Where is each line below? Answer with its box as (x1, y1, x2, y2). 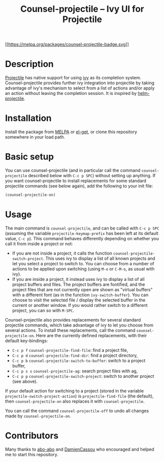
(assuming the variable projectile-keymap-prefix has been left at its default (5, 230, 159, 236)
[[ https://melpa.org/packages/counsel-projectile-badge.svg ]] (5, 42, 129, 47)
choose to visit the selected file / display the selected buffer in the (12, 297, 146, 303)
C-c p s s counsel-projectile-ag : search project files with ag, (12, 368, 138, 374)
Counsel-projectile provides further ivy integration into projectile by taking (5, 80, 155, 86)
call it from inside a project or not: (5, 241, 73, 247)
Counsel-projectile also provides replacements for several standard (5, 317, 141, 323)
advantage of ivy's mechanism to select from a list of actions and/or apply (5, 85, 155, 91)
